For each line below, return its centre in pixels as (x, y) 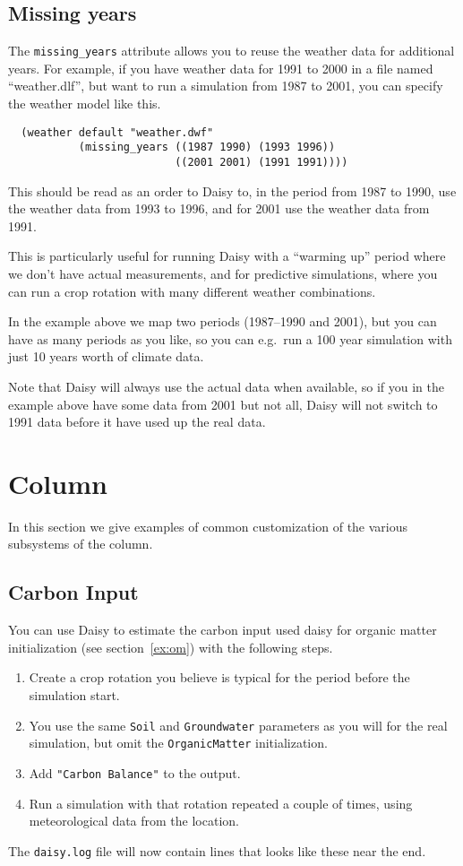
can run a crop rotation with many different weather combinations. (192, 291)
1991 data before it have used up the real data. (137, 422)
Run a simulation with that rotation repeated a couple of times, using (221, 803)
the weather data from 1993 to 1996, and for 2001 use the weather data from (219, 208)
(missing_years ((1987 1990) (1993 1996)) (207, 147)
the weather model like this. (85, 104)
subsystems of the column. (81, 544)
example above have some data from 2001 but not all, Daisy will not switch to (223, 404)
